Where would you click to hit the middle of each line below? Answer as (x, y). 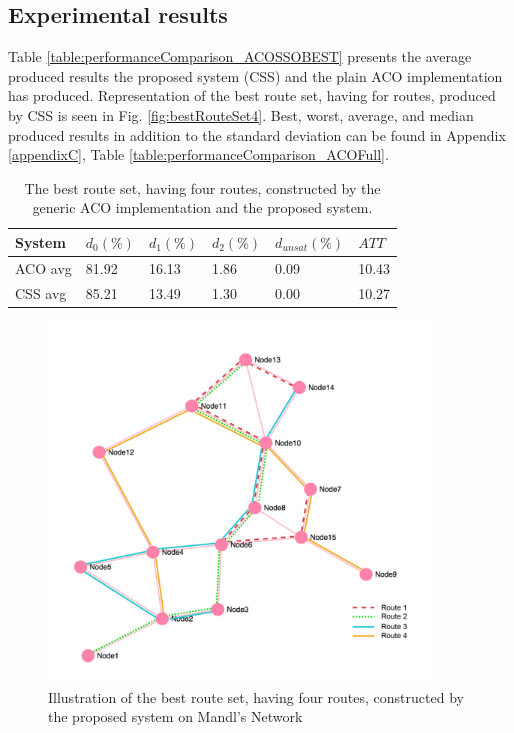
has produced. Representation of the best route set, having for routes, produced (252, 95)
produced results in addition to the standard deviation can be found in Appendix (257, 134)
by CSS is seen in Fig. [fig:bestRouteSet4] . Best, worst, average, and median (241, 114)
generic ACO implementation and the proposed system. (202, 207)
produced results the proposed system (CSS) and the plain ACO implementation (255, 75)
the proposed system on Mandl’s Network (175, 716)
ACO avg (43, 267)
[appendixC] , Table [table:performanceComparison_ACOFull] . (198, 154)
